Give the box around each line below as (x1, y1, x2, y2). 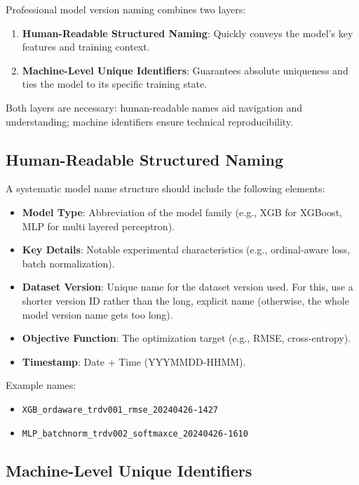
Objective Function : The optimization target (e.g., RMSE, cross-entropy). (22, 331, 351, 345)
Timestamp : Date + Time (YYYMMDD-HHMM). (22, 354, 246, 368)
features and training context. (22, 39, 150, 54)
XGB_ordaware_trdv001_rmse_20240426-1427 (22, 404, 218, 415)
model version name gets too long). (22, 307, 173, 321)
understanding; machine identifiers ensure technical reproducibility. (6, 114, 293, 128)
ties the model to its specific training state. (22, 77, 208, 91)
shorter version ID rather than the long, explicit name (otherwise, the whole (22, 293, 349, 307)
